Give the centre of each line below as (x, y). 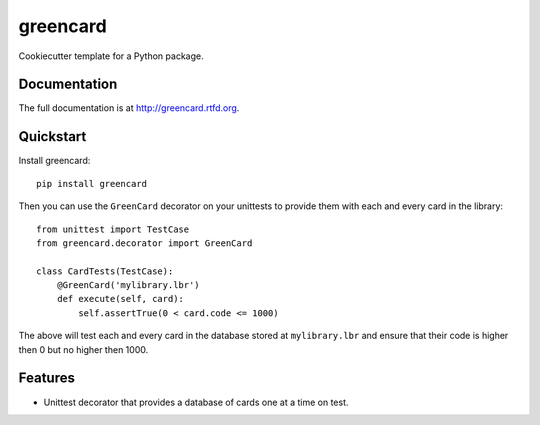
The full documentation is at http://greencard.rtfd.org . (129, 108)
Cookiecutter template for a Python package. (111, 56)
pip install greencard (92, 183)
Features (46, 378)
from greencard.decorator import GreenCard (144, 243)
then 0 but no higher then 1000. (83, 349)
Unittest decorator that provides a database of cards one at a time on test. (196, 402)
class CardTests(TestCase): (105, 271)
